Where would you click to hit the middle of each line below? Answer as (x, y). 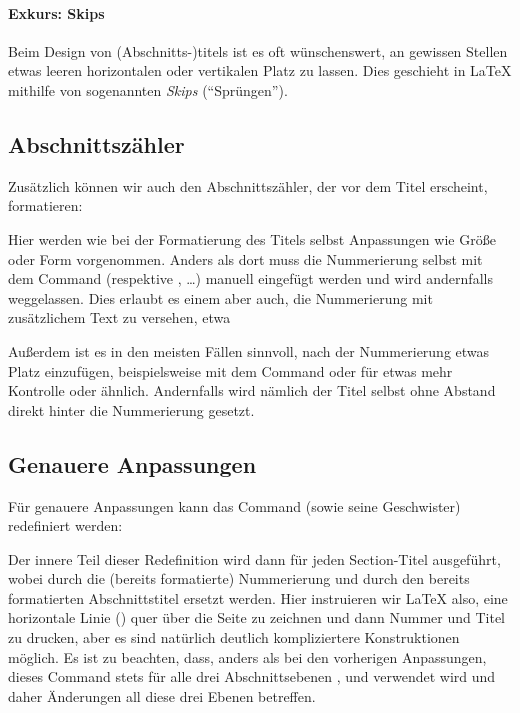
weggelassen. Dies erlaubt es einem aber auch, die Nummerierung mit (220, 297)
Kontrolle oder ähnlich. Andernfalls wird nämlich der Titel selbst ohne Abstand (252, 390)
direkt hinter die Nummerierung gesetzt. (131, 409)
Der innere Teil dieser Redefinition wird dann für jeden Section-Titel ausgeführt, (254, 558)
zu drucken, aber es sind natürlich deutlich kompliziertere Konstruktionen (234, 637)
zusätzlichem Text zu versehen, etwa (119, 317)
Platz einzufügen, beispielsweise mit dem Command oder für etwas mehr (230, 370)
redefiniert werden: (65, 525)
